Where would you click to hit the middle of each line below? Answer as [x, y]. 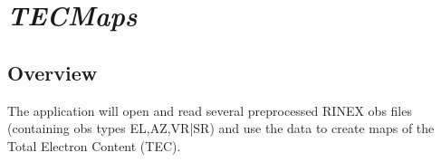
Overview [53, 72]
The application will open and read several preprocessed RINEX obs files [210, 110]
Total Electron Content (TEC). [94, 145]
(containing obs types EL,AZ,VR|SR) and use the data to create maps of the [221, 128]
